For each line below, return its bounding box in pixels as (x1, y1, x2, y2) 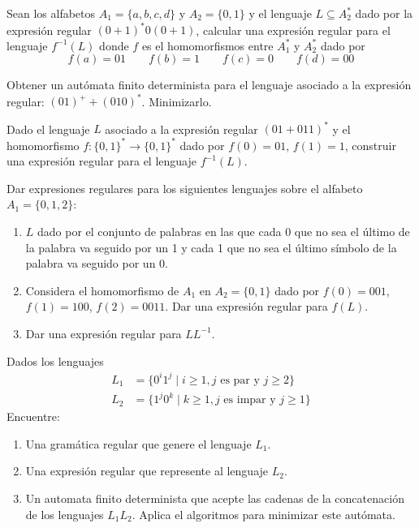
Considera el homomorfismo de (25, 281, 179, 298)
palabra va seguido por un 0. (25, 255, 168, 272)
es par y (220, 374, 260, 386)
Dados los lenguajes (6, 352, 104, 369)
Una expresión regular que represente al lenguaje (25, 462, 269, 479)
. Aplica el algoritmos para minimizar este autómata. (132, 505, 395, 522)
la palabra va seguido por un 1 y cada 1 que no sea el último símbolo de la (25, 238, 397, 255)
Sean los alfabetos (6, 5, 96, 21)
